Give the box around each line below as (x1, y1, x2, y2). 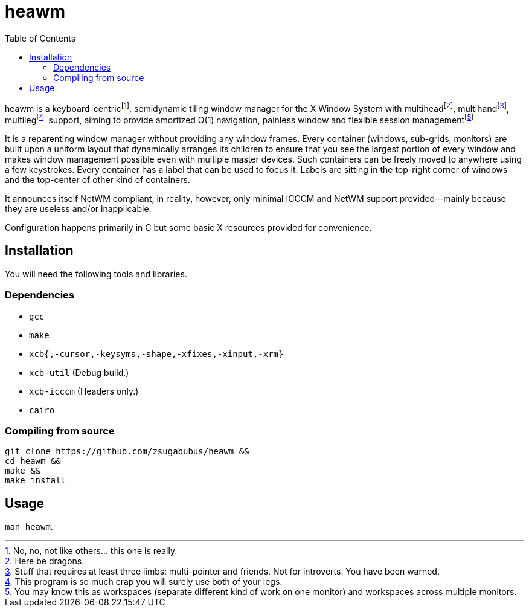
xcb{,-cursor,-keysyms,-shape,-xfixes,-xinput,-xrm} (29, 349, 284, 359)
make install (5, 475, 66, 486)
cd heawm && (5, 456, 61, 466)
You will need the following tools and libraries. (5, 268, 187, 279)
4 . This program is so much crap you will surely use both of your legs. (5, 576, 283, 587)
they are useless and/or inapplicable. (5, 204, 152, 214)
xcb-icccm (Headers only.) (29, 385, 139, 396)
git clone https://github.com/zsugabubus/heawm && (5, 446, 249, 457)
